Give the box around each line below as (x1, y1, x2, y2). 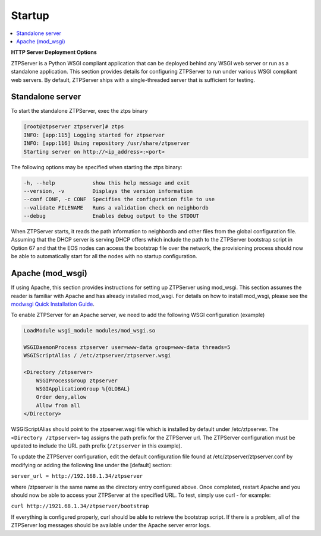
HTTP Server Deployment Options (11, 49, 97, 56)
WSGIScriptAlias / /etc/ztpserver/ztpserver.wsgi (23, 352, 171, 359)
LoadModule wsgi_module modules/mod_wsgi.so (23, 327, 156, 334)
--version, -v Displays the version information (23, 188, 193, 194)
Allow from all (36, 402, 80, 409)
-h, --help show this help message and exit (23, 179, 190, 186)
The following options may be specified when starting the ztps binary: (11, 163, 182, 170)
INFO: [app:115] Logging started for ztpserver (23, 131, 165, 138)
